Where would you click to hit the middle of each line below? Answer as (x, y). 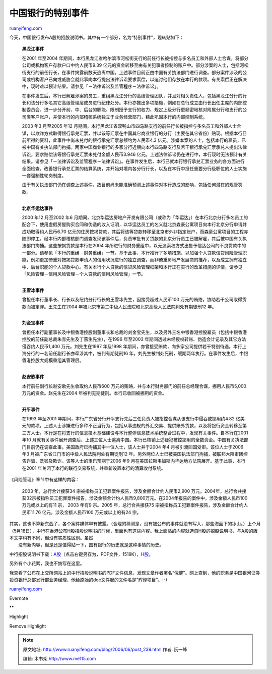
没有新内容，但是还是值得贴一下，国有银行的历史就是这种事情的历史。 (91, 545)
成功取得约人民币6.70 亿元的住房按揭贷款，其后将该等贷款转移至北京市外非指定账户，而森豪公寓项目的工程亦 (135, 232)
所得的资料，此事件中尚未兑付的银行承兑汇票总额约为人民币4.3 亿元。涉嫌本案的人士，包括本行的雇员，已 (136, 140)
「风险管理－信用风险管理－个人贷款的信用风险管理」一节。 (84, 274)
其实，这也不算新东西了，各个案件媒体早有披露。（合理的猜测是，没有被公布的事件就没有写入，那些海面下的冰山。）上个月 (135, 524)
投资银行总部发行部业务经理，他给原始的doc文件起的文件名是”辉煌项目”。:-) (88, 580)
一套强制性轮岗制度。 (44, 175)
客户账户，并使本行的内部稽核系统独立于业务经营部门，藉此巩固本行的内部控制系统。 (119, 117)
